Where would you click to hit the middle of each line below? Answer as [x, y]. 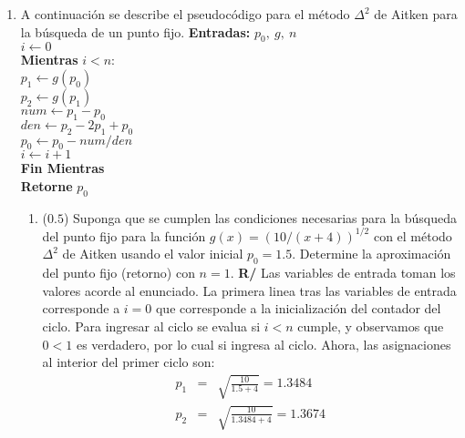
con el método [413, 235]
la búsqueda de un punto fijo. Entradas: [135, 31]
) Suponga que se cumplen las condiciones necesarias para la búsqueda [260, 217]
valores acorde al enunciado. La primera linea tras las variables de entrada [249, 290]
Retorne [46, 185]
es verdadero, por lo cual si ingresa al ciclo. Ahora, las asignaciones [263, 344]
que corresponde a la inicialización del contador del [298, 308]
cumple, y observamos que [371, 326]
